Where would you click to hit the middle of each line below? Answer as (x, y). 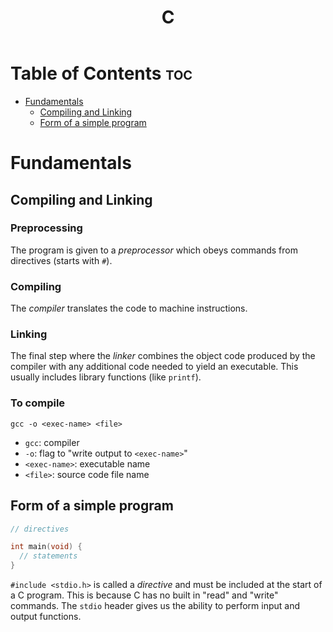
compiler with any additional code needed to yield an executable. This (154, 367)
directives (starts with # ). (61, 260)
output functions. (46, 617)
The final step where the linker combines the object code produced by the (163, 356)
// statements (48, 556)
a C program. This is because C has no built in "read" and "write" (144, 595)
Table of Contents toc (101, 73)
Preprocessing (46, 228)
